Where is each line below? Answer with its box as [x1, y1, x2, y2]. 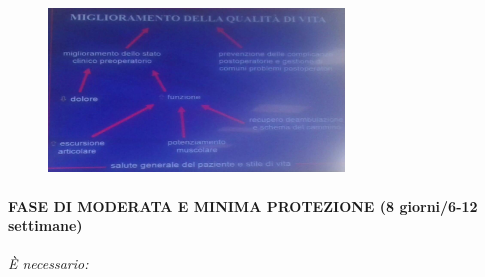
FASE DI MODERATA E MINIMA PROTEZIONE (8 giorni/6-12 [8, 195, 478, 216]
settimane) [8, 215, 83, 236]
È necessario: [8, 253, 89, 274]
